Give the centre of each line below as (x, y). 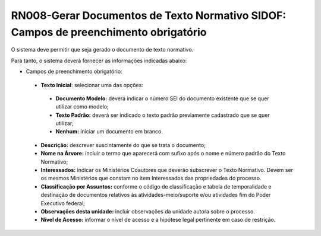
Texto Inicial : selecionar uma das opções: (92, 85)
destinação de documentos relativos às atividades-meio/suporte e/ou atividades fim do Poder (156, 195)
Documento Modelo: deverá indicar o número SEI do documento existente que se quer (163, 98)
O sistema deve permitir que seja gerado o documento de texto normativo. (102, 50)
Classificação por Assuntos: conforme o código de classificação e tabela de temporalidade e (156, 186)
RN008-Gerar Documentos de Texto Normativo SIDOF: (149, 15)
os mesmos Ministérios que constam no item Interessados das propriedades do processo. (151, 178)
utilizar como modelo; (82, 107)
